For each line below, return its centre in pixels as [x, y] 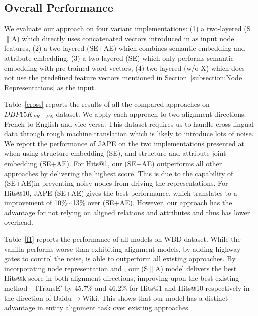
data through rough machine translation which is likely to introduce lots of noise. [129, 134]
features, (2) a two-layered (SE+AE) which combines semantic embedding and [125, 48]
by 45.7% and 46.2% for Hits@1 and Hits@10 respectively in [157, 288]
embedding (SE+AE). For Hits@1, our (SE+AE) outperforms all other [113, 163]
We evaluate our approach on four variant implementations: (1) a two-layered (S [127, 28]
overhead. [19, 222]
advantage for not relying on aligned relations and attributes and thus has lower [127, 212]
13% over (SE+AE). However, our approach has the [152, 202]
